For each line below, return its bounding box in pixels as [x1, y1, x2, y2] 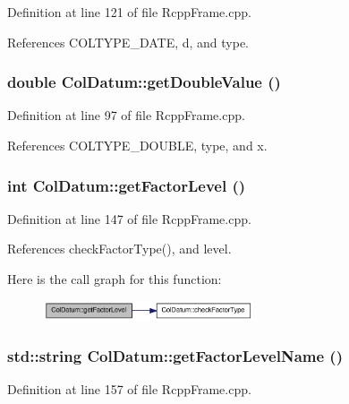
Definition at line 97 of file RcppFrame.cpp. [7, 106, 245, 125]
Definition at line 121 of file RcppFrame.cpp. [7, 3, 251, 21]
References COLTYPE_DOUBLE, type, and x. [7, 136, 268, 154]
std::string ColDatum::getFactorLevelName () [7, 344, 343, 366]
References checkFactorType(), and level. [7, 239, 232, 258]
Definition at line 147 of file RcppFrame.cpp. [7, 209, 251, 228]
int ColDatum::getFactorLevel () [7, 174, 246, 196]
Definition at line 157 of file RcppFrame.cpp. [7, 379, 251, 398]
